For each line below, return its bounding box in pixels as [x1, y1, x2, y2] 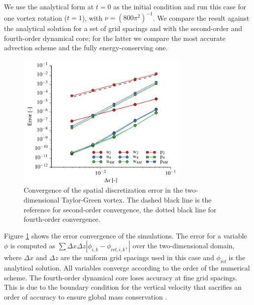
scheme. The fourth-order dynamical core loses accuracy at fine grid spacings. [4, 272, 238, 282]
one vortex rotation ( [4, 12, 67, 23]
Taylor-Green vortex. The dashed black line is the [62, 195, 212, 204]
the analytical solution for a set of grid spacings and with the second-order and [4, 23, 242, 34]
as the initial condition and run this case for [113, 1, 246, 11]
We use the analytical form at [4, 1, 94, 11]
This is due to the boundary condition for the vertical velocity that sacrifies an [4, 282, 242, 292]
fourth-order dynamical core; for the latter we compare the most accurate [4, 33, 225, 43]
